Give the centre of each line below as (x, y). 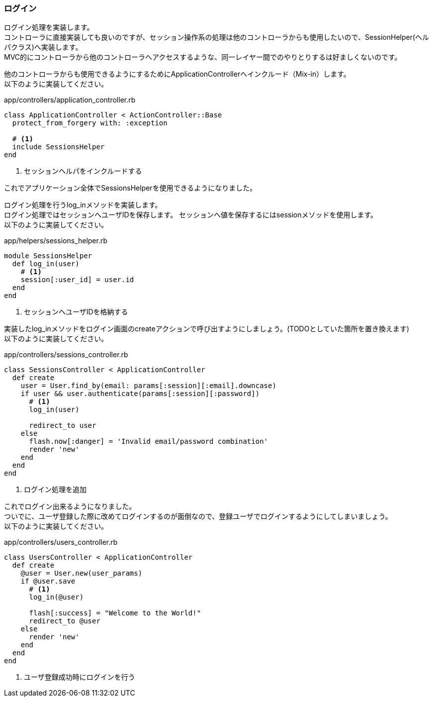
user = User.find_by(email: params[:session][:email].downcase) (148, 386)
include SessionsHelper (58, 147)
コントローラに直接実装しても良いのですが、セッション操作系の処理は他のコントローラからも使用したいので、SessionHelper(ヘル (217, 37)
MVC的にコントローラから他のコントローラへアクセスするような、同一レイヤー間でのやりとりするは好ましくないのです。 (203, 57)
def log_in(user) (46, 264)
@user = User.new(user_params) (82, 573)
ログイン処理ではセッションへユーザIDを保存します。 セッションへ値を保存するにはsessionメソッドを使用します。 (191, 215)
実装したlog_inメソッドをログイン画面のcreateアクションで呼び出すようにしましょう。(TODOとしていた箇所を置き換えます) (207, 329)
